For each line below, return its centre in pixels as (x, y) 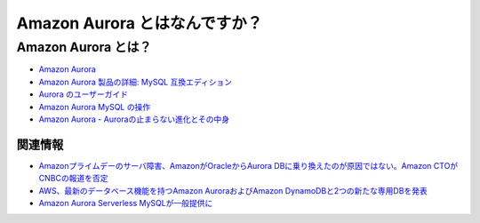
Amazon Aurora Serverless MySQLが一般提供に (126, 203)
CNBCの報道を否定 (73, 179)
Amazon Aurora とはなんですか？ (140, 23)
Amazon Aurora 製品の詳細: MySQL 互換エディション (136, 82)
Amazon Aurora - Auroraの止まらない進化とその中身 (134, 119)
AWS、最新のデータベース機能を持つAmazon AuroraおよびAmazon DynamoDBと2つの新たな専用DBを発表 (233, 190)
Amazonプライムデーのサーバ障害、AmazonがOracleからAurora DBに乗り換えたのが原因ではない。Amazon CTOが (248, 165)
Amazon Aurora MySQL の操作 (95, 107)
